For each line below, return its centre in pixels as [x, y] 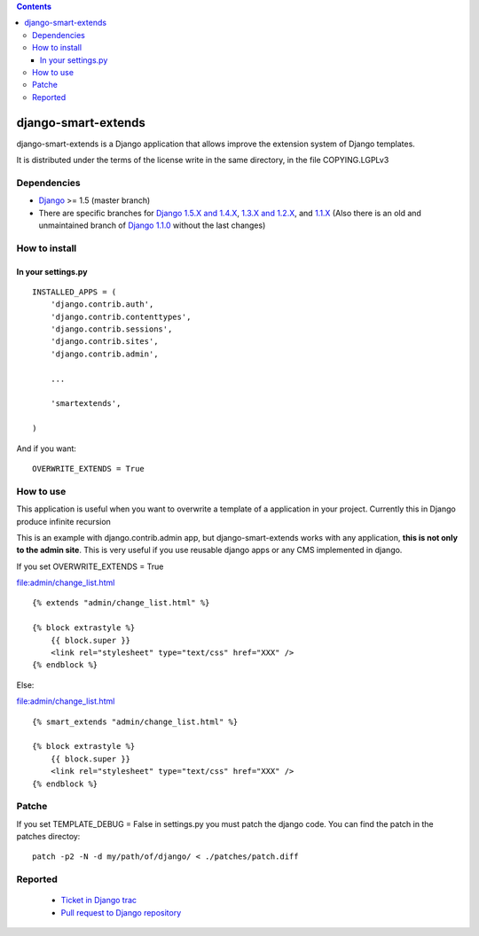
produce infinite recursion [63, 521]
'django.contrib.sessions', [111, 329]
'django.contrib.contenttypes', [121, 316]
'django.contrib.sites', [104, 342]
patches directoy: [48, 837]
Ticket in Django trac [99, 901]
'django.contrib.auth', [102, 304]
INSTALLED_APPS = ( [75, 292]
